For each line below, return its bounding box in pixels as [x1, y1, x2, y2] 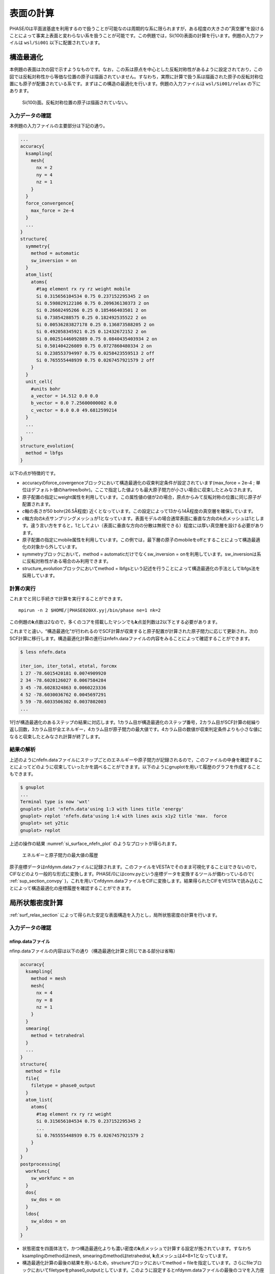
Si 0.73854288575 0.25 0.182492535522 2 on [36, 314, 147, 321]
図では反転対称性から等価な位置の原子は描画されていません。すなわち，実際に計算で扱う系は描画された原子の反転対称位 [9, 73, 264, 79]
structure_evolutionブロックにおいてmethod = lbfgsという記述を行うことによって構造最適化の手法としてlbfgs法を [22, 565, 260, 571]
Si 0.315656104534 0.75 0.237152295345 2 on [36, 293, 150, 299]
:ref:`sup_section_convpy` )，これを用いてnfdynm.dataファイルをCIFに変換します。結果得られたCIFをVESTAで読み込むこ [9, 878, 263, 884]
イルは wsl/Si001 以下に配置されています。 [9, 40, 103, 46]
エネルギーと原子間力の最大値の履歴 [22, 852, 98, 858]
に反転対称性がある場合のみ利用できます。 [22, 558, 112, 564]
